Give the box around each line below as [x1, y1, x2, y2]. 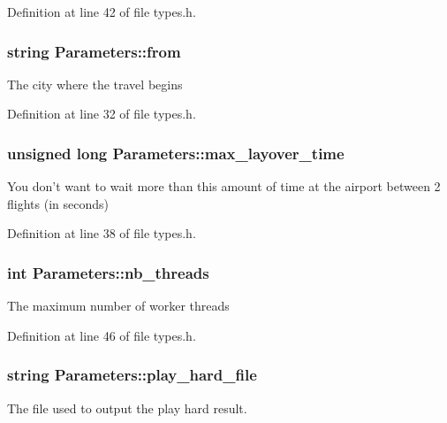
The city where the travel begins [7, 74, 183, 93]
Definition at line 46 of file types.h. [7, 326, 196, 344]
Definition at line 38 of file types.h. [7, 224, 196, 242]
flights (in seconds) [7, 194, 109, 212]
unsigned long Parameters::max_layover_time [7, 142, 345, 164]
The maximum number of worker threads [7, 296, 230, 315]
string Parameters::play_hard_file [7, 364, 257, 386]
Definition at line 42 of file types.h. [7, 3, 196, 20]
